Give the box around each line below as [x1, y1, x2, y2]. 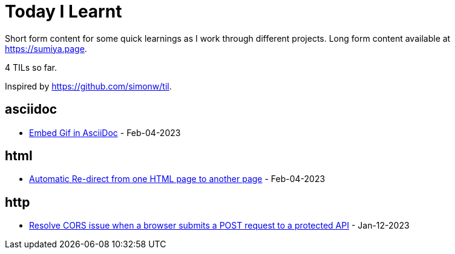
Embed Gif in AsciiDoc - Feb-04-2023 [29, 127, 181, 138]
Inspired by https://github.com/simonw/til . [5, 80, 172, 91]
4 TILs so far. [5, 62, 57, 73]
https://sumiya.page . [5, 43, 87, 54]
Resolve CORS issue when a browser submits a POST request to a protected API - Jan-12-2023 [29, 220, 410, 231]
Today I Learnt [5, 1, 122, 22]
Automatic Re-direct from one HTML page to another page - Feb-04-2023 [29, 174, 326, 184]
